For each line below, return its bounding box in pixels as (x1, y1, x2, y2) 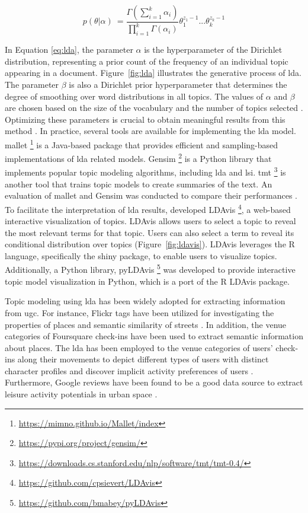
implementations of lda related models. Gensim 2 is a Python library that (5, 151, 272, 164)
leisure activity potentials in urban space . (5, 388, 158, 400)
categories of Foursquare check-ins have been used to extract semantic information (5, 330, 303, 342)
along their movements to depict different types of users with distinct (17, 353, 269, 365)
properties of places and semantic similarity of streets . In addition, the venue (5, 318, 287, 330)
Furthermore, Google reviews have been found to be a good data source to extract (5, 376, 303, 388)
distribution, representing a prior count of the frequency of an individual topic (5, 55, 288, 67)
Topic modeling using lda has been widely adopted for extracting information (5, 295, 285, 307)
